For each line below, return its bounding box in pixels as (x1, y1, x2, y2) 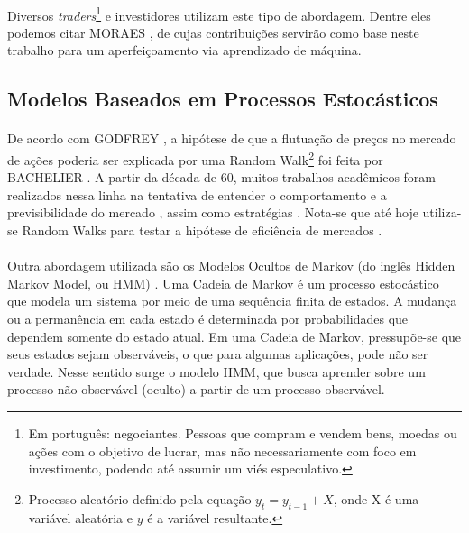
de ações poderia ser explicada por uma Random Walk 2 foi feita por (7, 148, 383, 169)
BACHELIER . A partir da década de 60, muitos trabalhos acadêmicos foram (7, 168, 437, 187)
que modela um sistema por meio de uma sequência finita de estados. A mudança (7, 291, 457, 310)
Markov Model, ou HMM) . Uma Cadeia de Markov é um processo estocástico (7, 273, 439, 292)
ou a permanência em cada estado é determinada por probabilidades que (7, 309, 409, 327)
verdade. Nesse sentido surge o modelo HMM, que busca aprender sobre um (7, 362, 426, 381)
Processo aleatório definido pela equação (28, 489, 252, 508)
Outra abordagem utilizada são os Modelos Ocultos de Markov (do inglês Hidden (7, 256, 455, 275)
